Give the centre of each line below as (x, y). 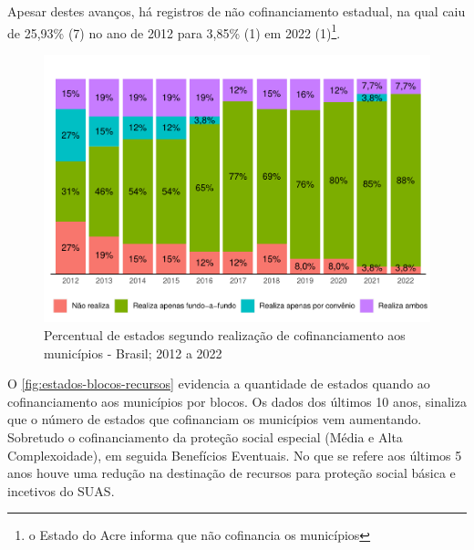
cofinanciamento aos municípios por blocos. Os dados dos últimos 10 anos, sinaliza (237, 401)
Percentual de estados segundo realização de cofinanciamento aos (225, 334)
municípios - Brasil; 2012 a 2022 (133, 353)
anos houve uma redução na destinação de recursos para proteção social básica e (232, 473)
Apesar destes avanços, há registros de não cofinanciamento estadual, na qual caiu (237, 11)
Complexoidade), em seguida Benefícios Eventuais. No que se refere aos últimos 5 (235, 455)
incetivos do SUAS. (61, 490)
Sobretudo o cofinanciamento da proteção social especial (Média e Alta (205, 436)
